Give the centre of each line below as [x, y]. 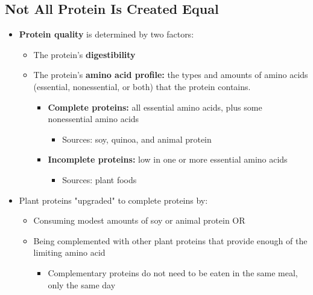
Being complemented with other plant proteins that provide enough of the [170, 240]
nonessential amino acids [93, 119]
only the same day [82, 284]
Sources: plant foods [100, 179]
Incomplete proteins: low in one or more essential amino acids [168, 159]
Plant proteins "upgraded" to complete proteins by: [113, 200]
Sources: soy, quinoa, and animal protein [137, 139]
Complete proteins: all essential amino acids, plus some [155, 107]
